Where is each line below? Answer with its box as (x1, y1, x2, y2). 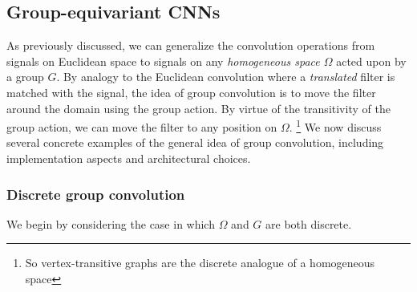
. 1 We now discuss (289, 116, 382, 135)
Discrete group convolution (6, 184, 185, 204)
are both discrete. (265, 215, 352, 232)
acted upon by (336, 52, 407, 69)
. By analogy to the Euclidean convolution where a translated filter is (56, 68, 395, 85)
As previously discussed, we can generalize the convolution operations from (6, 37, 375, 54)
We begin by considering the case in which (6, 215, 215, 232)
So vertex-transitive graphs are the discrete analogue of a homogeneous (25, 254, 375, 271)
